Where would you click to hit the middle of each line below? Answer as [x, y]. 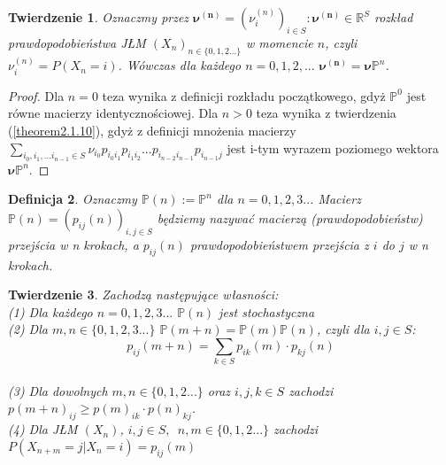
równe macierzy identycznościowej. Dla [113, 113]
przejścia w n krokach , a [73, 244]
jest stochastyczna [267, 311]
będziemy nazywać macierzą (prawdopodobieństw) [290, 218]
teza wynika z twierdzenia [326, 113]
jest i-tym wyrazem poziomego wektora [333, 147]
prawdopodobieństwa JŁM [77, 42]
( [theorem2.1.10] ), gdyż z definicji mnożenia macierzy [152, 131]
